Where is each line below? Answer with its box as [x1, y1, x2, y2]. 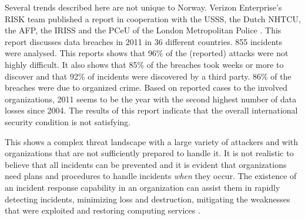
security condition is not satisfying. [5, 115, 131, 128]
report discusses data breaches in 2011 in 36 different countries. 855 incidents [5, 35, 283, 47]
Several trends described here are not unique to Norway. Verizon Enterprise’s [5, 1, 282, 13]
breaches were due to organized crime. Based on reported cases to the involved [5, 81, 287, 94]
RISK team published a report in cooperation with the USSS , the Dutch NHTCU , [5, 12, 301, 25]
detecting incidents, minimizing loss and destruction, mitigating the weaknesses [5, 192, 290, 205]
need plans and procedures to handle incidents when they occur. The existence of [5, 170, 297, 182]
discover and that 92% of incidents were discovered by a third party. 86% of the [5, 70, 291, 82]
